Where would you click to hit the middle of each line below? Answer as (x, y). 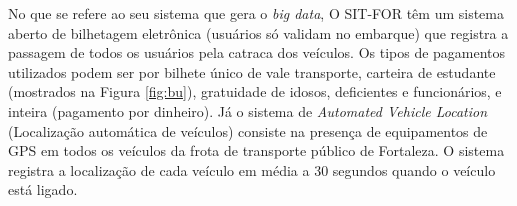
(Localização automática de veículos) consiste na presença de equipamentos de (248, 130)
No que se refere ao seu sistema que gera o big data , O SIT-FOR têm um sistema (256, 13)
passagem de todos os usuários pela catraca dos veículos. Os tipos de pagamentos (257, 52)
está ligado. (43, 189)
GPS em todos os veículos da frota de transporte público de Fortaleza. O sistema (256, 150)
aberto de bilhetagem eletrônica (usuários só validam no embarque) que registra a (258, 32)
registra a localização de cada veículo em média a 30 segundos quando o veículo (252, 169)
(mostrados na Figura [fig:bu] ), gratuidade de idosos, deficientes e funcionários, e (255, 91)
